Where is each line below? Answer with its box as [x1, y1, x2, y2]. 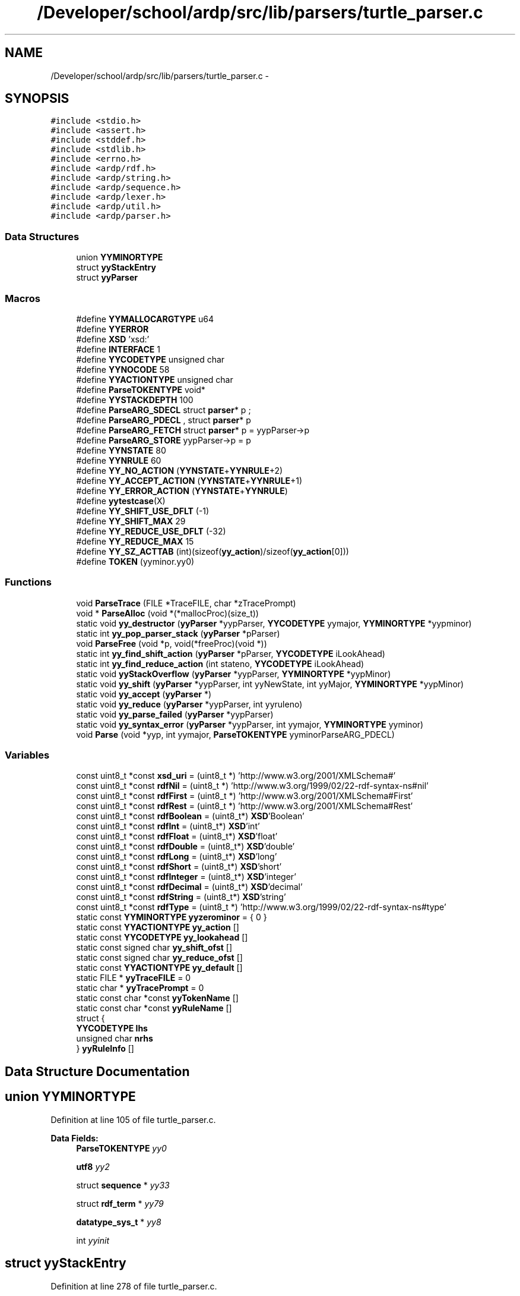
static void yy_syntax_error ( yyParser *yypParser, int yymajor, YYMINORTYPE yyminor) [76, 719, 424, 729]
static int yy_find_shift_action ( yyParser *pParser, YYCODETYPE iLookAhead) [76, 648, 385, 659]
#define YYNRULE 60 [76, 455, 161, 465]
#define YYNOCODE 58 [76, 364, 170, 375]
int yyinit [76, 1235, 109, 1245]
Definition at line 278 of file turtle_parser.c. [50, 1281, 217, 1291]
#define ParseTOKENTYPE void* [76, 384, 205, 395]
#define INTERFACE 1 [76, 344, 160, 354]
